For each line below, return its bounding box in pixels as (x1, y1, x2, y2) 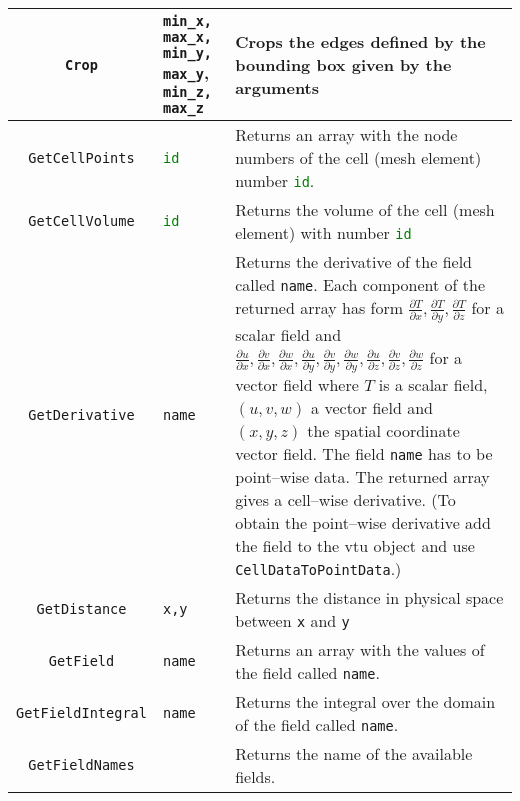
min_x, (162, 13, 213, 29)
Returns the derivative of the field (235, 250, 473, 273)
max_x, (162, 29, 213, 45)
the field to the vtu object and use (235, 533, 475, 557)
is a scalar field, (378, 372, 488, 396)
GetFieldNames (28, 756, 135, 773)
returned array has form (235, 296, 404, 319)
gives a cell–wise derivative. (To (235, 487, 456, 511)
